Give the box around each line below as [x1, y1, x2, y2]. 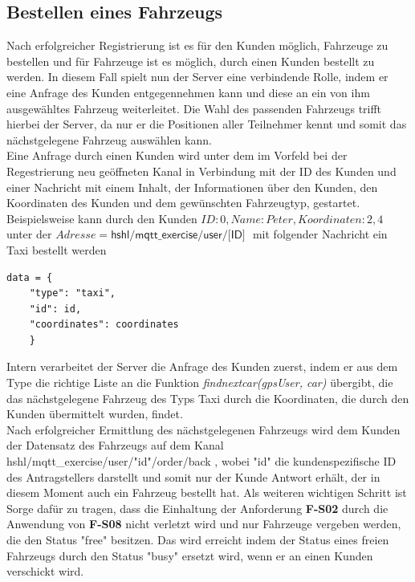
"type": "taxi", [29, 287, 116, 299]
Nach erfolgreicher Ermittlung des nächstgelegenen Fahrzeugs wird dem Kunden [6, 421, 401, 438]
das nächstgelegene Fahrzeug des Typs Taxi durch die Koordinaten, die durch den [6, 389, 409, 406]
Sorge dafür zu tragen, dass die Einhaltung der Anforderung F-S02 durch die [6, 499, 389, 516]
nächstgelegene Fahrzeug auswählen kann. [6, 131, 212, 148]
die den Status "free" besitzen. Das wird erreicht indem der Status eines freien [6, 531, 389, 548]
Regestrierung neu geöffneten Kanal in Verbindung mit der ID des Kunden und [6, 162, 397, 179]
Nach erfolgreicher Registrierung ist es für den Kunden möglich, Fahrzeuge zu [6, 37, 389, 54]
